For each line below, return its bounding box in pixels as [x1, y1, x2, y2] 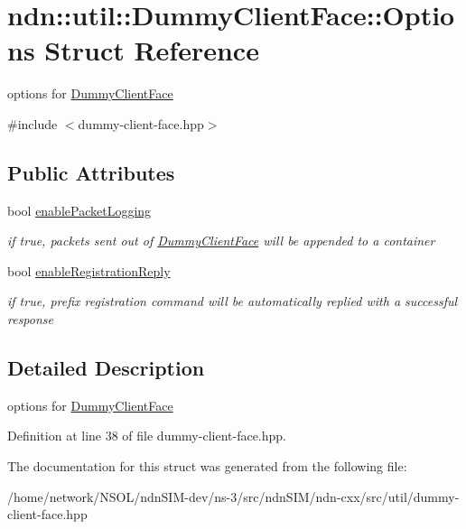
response [7, 310, 53, 329]
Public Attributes [7, 158, 175, 186]
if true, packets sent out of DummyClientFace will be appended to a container [7, 231, 435, 250]
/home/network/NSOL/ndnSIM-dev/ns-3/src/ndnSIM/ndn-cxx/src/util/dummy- [7, 487, 460, 506]
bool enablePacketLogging [7, 200, 152, 219]
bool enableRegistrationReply [7, 261, 171, 280]
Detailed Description [7, 354, 205, 382]
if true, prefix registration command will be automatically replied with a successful [7, 292, 458, 311]
